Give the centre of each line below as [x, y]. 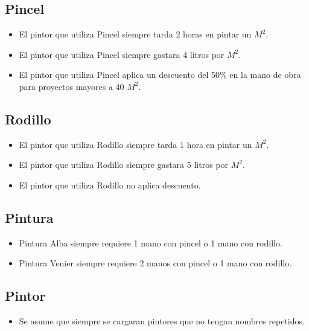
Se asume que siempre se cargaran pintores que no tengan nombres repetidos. [162, 321]
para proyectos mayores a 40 [72, 86]
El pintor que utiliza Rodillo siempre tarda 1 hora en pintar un [135, 144]
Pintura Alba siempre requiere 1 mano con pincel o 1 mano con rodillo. [151, 243]
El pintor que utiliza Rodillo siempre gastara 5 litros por [123, 165]
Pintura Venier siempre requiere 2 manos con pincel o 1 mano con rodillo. [155, 263]
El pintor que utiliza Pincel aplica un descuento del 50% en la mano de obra [160, 75]
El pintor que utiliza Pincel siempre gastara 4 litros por [122, 54]
